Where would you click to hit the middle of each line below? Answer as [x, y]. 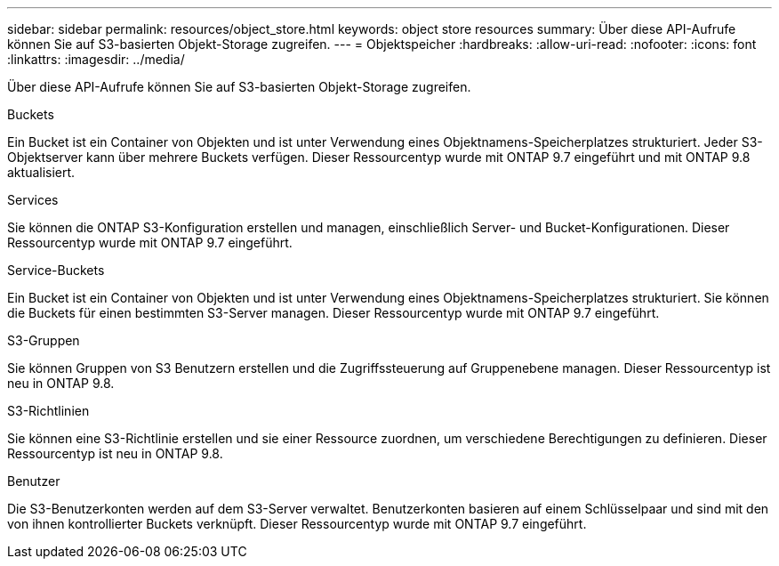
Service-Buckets [56, 270]
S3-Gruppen [44, 340]
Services [33, 200]
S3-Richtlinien [48, 411]
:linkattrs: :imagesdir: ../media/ [96, 59]
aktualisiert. [41, 172]
